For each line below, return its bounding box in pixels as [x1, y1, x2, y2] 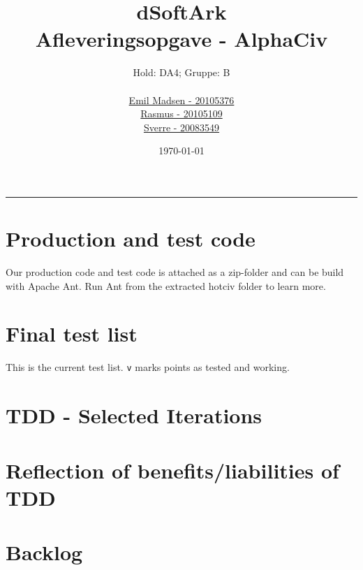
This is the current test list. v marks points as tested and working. [6, 360, 290, 374]
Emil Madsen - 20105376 [128, 92, 235, 107]
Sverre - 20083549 [143, 119, 220, 134]
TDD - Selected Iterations [6, 401, 262, 430]
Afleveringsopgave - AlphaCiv [35, 24, 328, 53]
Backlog [6, 538, 83, 567]
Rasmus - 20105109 [140, 106, 223, 121]
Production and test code [6, 224, 255, 253]
